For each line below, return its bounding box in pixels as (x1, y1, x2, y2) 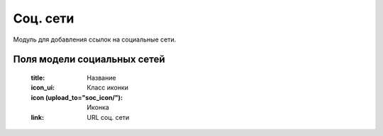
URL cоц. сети (87, 113, 130, 121)
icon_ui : (30, 83, 55, 92)
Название (87, 73, 116, 82)
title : (30, 73, 45, 82)
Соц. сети (13, 11, 74, 26)
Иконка (87, 103, 109, 112)
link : (30, 113, 45, 121)
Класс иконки (87, 83, 129, 92)
